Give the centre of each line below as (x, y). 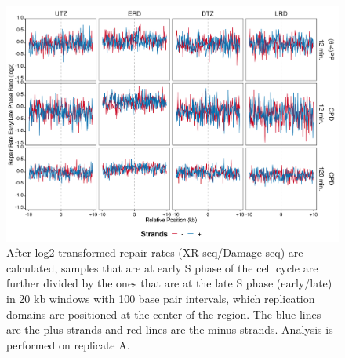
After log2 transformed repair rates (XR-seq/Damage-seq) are (155, 252)
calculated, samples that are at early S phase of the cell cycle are (162, 267)
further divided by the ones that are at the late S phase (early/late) (169, 283)
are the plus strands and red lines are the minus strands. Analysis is (170, 329)
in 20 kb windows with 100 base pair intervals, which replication (161, 299)
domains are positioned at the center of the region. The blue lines (164, 314)
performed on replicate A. (68, 344)
